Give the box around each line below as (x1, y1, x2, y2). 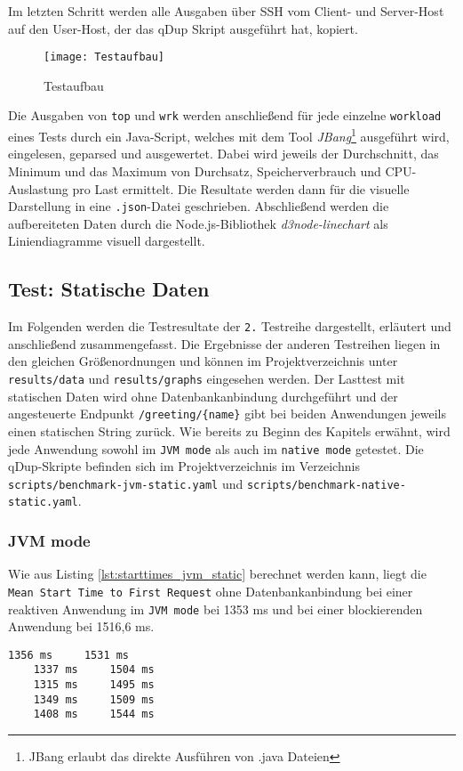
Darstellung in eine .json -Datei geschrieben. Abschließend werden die (8, 197, 389, 215)
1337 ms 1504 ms (33, 663, 155, 677)
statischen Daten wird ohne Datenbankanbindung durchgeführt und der (8, 386, 398, 405)
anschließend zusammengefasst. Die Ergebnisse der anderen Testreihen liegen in (8, 334, 441, 353)
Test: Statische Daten (8, 275, 210, 303)
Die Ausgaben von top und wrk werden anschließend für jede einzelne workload (8, 106, 442, 125)
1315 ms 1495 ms (33, 678, 155, 692)
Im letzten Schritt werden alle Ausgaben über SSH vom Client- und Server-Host (8, 2, 444, 20)
